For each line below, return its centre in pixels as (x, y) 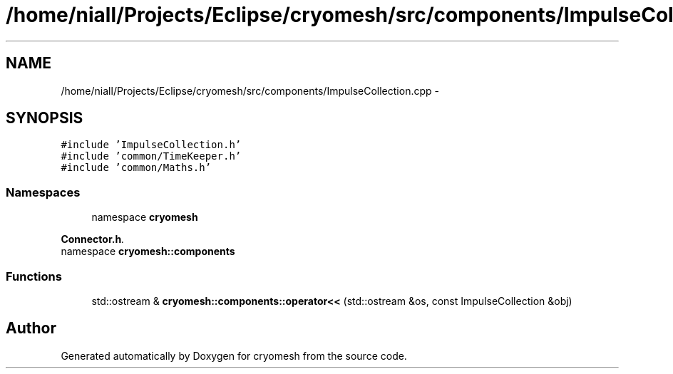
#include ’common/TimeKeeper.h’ (151, 156)
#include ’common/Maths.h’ (136, 168)
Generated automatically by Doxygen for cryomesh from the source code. (234, 355)
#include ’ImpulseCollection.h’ (151, 145)
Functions (34, 276)
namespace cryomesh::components (148, 251)
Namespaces (43, 192)
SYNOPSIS (45, 118)
